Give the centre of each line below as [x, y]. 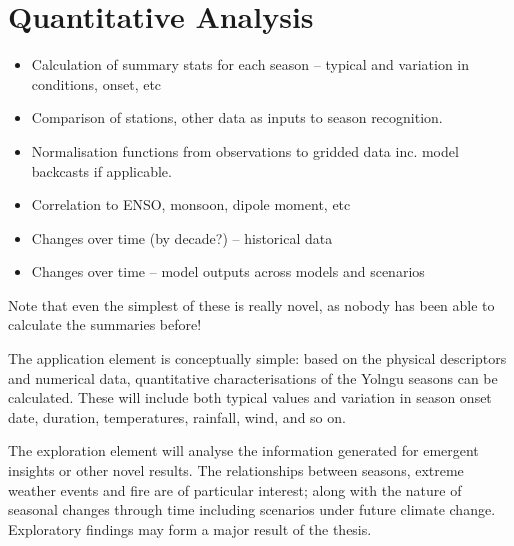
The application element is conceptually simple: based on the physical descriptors [257, 358]
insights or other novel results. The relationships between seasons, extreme [236, 470]
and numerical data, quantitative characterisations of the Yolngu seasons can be [253, 377]
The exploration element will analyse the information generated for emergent [243, 450]
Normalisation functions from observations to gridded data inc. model [245, 150]
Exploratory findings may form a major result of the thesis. [190, 528]
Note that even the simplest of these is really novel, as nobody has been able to [251, 304]
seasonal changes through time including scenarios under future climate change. [252, 509]
